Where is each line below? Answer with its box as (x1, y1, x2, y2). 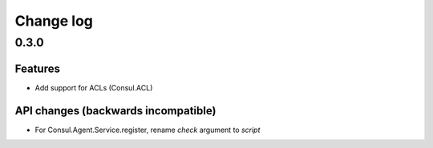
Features (14, 62, 60, 75)
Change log (14, 12, 94, 30)
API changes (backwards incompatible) (14, 104, 216, 118)
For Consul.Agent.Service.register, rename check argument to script (34, 125, 261, 134)
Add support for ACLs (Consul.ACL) (34, 82, 153, 92)
